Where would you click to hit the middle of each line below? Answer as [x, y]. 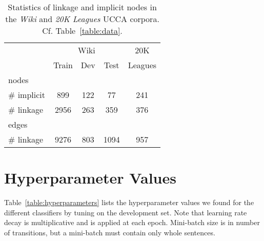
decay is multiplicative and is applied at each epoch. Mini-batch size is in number [132, 222]
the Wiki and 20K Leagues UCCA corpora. [82, 19]
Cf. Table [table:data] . [82, 31]
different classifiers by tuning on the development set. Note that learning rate [126, 212]
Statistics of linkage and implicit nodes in [82, 7]
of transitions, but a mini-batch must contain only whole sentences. [110, 232]
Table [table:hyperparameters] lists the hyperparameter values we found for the [129, 202]
